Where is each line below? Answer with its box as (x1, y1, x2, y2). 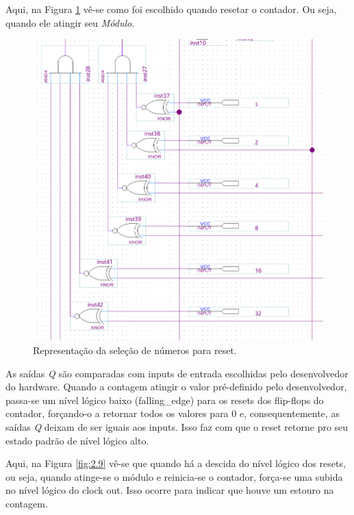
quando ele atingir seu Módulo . (5, 15, 135, 29)
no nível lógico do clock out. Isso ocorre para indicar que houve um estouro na (5, 483, 334, 497)
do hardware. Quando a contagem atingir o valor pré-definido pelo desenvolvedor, (5, 379, 347, 394)
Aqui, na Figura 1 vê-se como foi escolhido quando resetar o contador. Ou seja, (5, 2, 337, 16)
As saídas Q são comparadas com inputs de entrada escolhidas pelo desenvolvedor (5, 366, 349, 380)
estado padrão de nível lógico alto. (5, 433, 149, 447)
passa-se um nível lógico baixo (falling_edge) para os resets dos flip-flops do (5, 392, 324, 407)
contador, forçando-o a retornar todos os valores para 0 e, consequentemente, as (5, 406, 340, 420)
